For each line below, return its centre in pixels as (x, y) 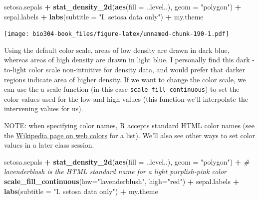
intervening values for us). (44, 108)
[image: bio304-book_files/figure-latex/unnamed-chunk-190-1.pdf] (117, 34)
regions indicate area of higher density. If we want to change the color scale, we (125, 79)
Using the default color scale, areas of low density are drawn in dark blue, (117, 50)
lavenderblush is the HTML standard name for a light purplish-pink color (115, 171)
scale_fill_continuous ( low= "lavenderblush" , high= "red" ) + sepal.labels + (122, 181)
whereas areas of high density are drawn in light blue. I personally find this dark (127, 60)
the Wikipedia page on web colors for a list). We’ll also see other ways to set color (130, 135)
